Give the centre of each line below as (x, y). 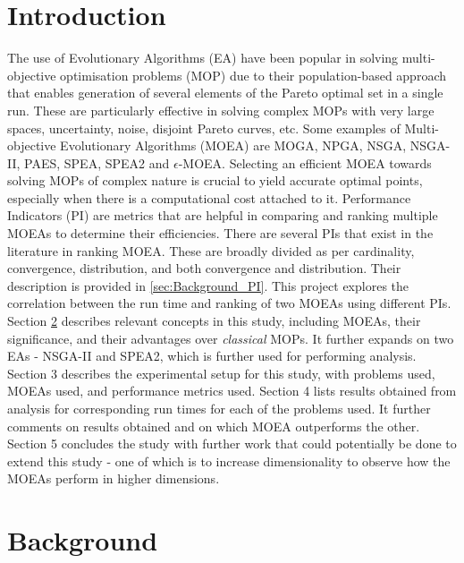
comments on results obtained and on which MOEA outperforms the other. (214, 426)
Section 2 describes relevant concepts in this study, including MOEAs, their (214, 321)
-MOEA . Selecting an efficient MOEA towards (305, 162)
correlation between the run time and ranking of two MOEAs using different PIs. (229, 303)
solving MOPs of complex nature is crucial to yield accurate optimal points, (215, 180)
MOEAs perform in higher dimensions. (114, 478)
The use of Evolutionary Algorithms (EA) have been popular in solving (203, 58)
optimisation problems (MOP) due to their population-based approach (253, 75)
